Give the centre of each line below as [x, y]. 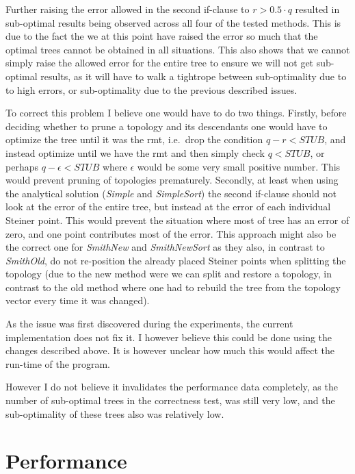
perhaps [22, 166]
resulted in [317, 9]
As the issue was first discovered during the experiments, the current [149, 324]
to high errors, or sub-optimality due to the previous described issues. [152, 89]
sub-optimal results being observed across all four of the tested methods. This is [173, 22]
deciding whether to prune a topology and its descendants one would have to [167, 126]
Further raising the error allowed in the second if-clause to [128, 9]
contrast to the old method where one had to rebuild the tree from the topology [173, 287]
